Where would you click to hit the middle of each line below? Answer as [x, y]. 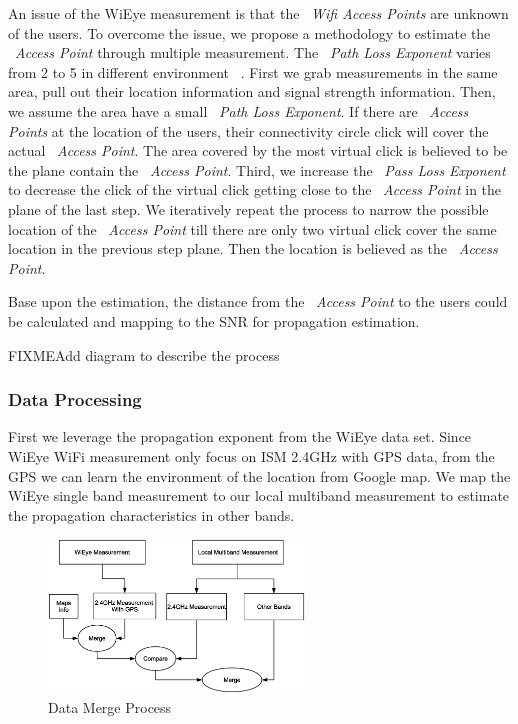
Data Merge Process [110, 706]
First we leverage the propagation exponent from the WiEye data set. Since [240, 436]
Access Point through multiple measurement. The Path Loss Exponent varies [253, 52]
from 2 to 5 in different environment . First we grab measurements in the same [253, 71]
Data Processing [75, 399]
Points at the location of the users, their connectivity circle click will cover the [248, 130]
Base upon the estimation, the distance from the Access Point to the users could [258, 301]
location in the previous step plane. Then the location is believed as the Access [253, 248]
